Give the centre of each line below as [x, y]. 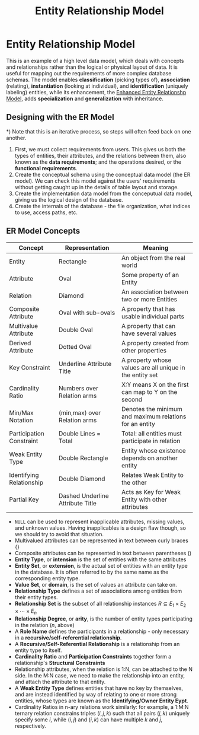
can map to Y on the [149, 392]
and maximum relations [154, 416]
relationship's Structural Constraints [60, 663]
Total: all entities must [152, 433]
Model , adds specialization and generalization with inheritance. [85, 98]
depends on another [150, 458]
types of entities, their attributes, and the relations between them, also [100, 155]
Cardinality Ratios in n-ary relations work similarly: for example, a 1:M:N [102, 707]
